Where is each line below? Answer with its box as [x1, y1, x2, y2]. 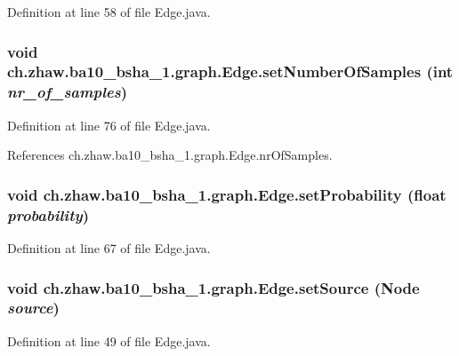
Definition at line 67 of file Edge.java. [7, 238, 211, 257]
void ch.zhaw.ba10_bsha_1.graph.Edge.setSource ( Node [7, 276, 420, 298]
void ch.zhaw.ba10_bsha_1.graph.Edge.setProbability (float [7, 183, 447, 205]
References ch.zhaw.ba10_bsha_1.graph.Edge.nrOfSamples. [7, 146, 333, 164]
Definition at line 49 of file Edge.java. [7, 331, 211, 350]
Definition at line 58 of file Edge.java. [7, 3, 211, 20]
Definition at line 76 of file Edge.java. [7, 115, 211, 134]
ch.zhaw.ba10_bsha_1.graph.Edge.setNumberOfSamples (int [7, 60, 454, 83]
